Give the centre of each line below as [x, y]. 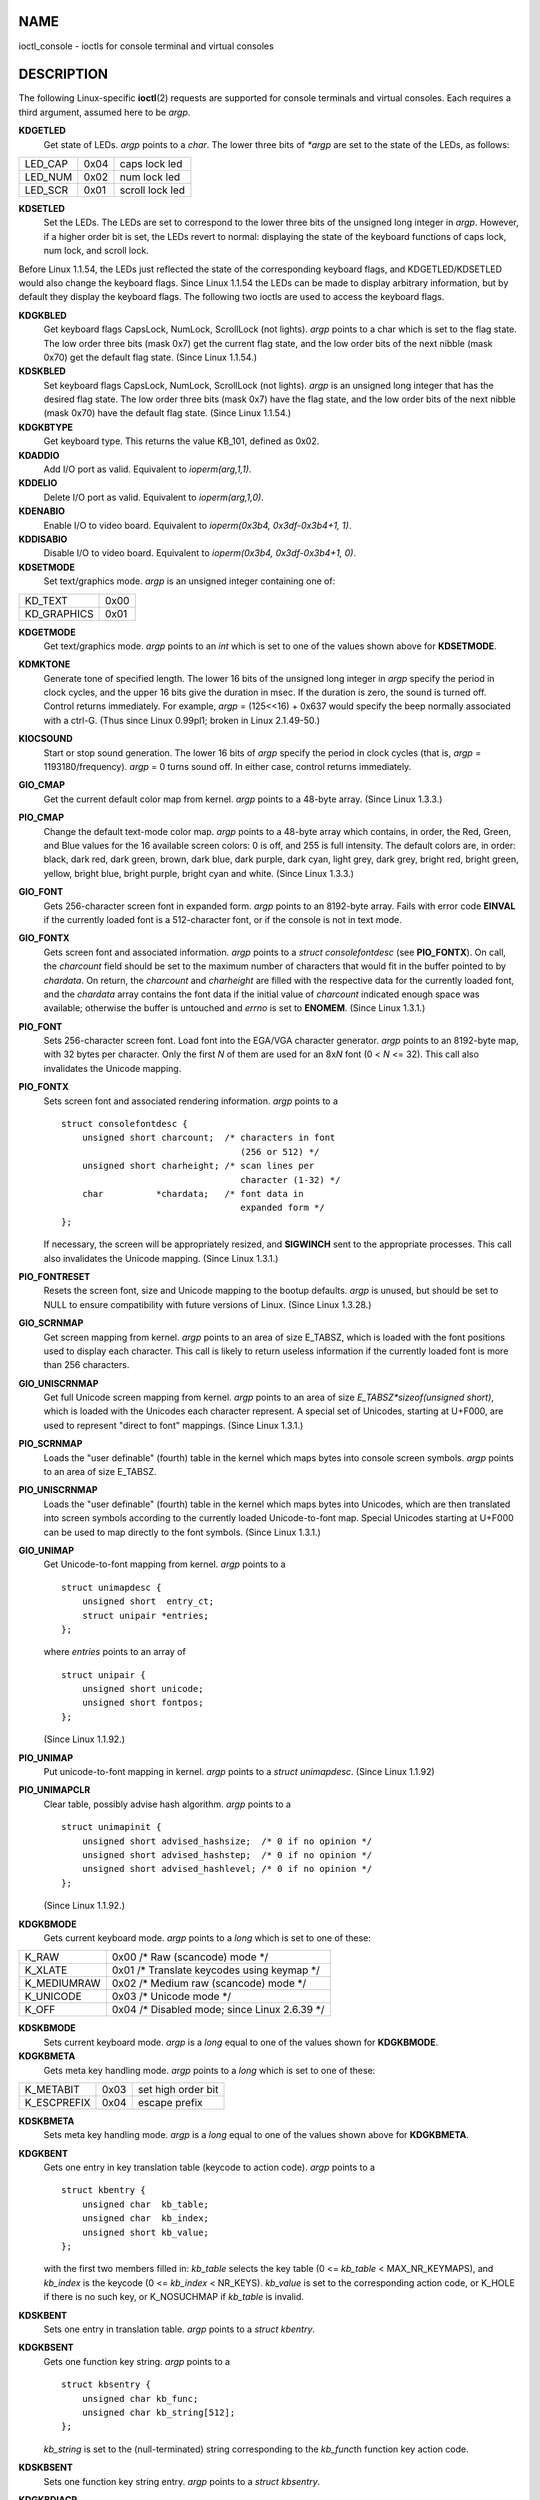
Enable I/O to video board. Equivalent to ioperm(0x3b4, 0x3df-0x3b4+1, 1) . [197, 525]
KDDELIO [38, 483]
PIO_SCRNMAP [50, 1444]
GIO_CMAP [41, 785]
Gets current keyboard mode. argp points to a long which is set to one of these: [207, 1937]
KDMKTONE [44, 664]
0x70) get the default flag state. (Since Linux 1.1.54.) [150, 357]
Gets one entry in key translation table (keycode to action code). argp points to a [209, 2167]
